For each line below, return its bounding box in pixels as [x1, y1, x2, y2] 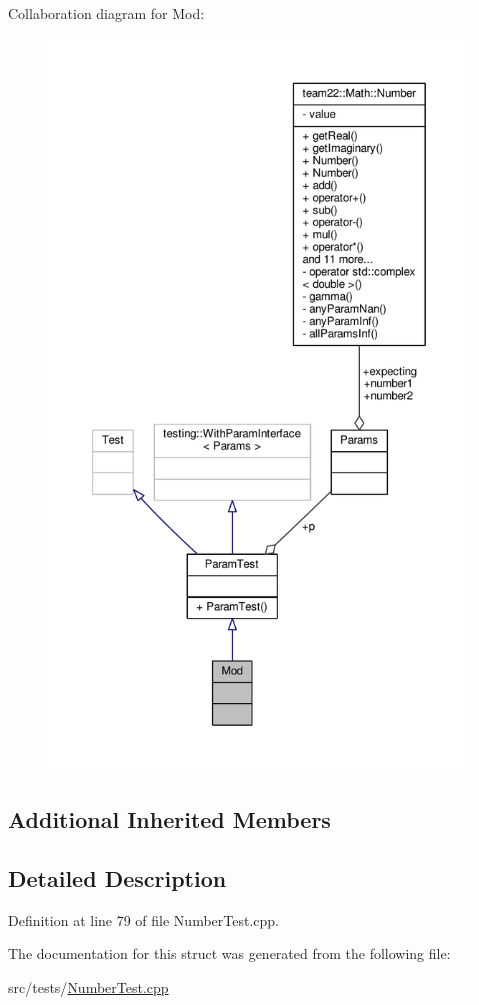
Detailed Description [8, 862, 227, 893]
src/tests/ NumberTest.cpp [8, 976, 169, 997]
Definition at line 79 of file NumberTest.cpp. [8, 909, 279, 930]
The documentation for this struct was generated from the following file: [8, 943, 451, 964]
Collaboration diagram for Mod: [8, 3, 205, 23]
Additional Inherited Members [8, 803, 331, 834]
